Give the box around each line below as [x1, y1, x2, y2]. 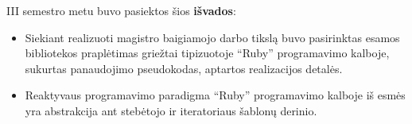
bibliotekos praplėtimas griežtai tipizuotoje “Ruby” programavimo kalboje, [25, 45, 390, 61]
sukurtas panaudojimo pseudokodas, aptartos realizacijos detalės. [25, 60, 343, 76]
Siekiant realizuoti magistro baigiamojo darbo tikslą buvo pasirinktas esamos [25, 29, 400, 45]
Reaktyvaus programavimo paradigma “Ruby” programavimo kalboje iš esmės [25, 87, 406, 103]
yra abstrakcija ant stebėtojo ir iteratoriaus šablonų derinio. [25, 102, 317, 118]
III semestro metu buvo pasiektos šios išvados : [6, 2, 236, 18]
